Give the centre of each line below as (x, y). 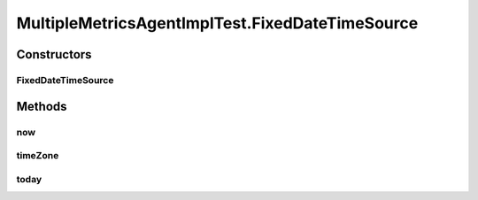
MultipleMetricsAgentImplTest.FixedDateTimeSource (217, 23)
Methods (42, 106)
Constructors (54, 54)
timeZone (38, 156)
